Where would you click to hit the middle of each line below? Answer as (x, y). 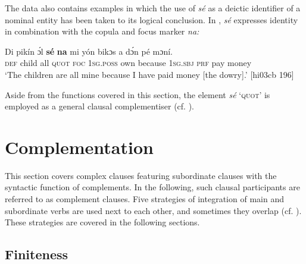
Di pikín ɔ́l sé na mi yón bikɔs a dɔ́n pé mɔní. (89, 51)
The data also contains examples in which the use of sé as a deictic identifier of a (153, 8)
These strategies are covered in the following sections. (102, 222)
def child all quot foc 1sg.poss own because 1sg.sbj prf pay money (128, 63)
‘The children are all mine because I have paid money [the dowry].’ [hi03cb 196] (149, 74)
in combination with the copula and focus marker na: (102, 31)
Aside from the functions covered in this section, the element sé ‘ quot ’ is (138, 94)
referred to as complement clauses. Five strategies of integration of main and (144, 199)
